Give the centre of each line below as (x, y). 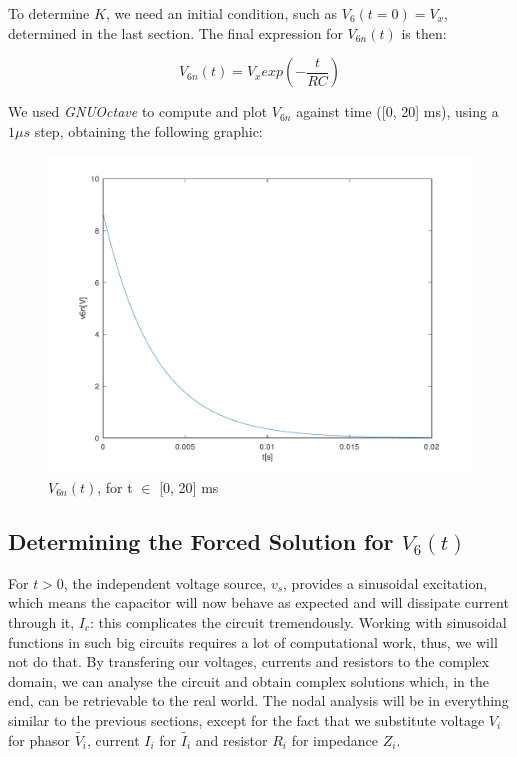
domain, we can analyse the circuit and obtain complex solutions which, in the (248, 680)
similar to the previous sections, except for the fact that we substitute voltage (246, 719)
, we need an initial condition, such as (221, 13)
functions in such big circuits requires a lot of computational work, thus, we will (253, 641)
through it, (41, 621)
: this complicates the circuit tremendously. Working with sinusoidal (298, 621)
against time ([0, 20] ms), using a (397, 111)
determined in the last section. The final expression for (175, 32)
